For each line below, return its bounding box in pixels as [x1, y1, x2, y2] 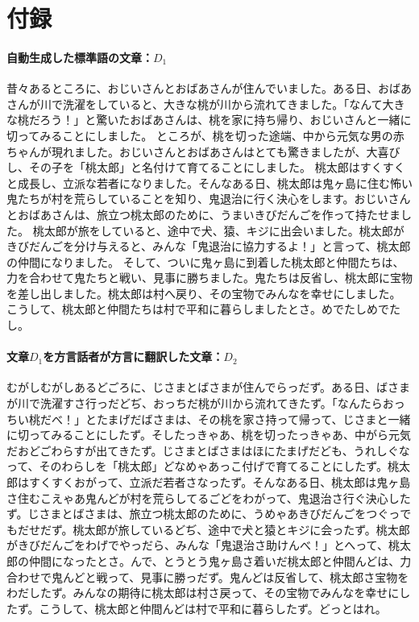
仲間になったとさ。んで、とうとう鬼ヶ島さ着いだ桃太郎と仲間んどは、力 [28, 553, 412, 569]
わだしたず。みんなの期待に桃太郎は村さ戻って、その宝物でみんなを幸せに [6, 584, 400, 601]
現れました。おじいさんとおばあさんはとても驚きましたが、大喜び [51, 143, 400, 160]
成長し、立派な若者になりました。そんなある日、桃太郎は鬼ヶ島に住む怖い [17, 174, 413, 191]
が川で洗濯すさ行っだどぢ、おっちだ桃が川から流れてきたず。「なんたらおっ [6, 395, 405, 412]
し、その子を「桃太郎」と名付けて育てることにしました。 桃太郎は [6, 159, 360, 176]
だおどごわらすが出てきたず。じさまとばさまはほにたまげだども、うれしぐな [6, 442, 410, 458]
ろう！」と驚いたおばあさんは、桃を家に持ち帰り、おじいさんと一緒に [39, 111, 412, 128]
